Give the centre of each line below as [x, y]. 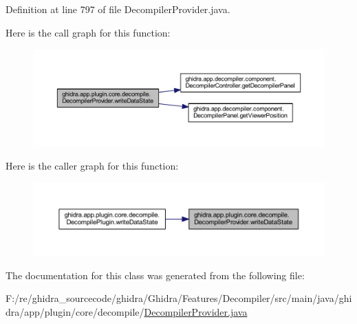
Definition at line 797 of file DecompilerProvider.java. [118, 9]
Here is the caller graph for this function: [92, 166]
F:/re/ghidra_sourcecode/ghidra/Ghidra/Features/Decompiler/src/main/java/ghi [179, 298]
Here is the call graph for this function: [88, 32]
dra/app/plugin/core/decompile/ [75, 311]
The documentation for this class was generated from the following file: [155, 275]
